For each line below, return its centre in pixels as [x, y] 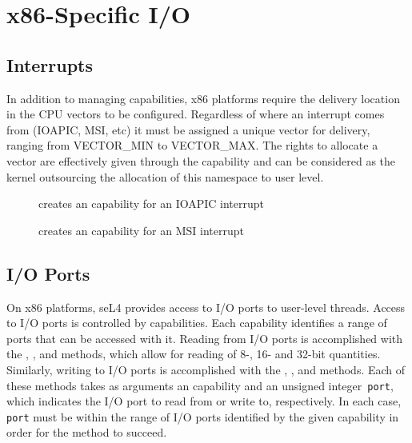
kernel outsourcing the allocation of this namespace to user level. [165, 176]
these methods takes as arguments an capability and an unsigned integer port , [200, 385]
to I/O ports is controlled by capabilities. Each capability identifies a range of [197, 323]
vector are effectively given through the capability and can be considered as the [201, 160]
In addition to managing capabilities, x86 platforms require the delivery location [203, 98]
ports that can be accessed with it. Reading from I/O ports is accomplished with [205, 338]
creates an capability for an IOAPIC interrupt [152, 204]
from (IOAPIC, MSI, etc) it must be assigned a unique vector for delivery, [188, 129]
